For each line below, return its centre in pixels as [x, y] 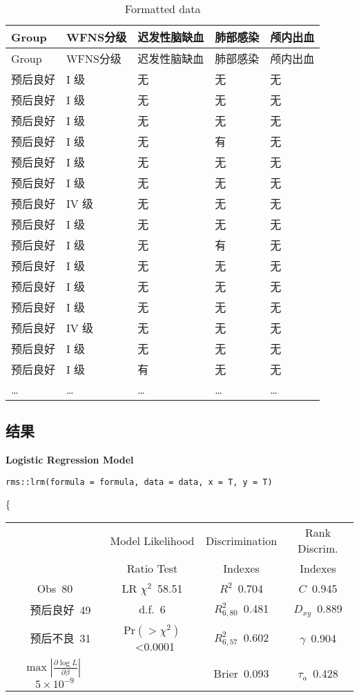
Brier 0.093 [241, 673]
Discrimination [242, 540]
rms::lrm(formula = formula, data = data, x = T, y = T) [139, 482]
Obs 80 [55, 589]
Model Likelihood [152, 540]
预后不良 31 [60, 638]
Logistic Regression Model [70, 460]
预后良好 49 [60, 609]
